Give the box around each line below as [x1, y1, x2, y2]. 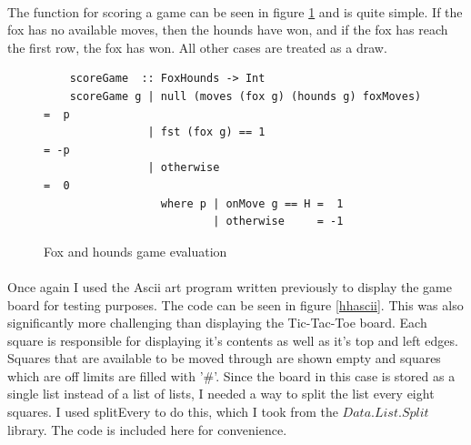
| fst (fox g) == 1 [147, 126, 266, 139]
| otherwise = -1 [213, 215, 344, 228]
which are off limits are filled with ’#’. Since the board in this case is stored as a [7, 366, 456, 385]
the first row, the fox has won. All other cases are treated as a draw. [7, 37, 387, 56]
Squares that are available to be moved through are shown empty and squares [7, 349, 441, 368]
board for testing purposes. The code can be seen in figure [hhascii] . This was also [7, 295, 464, 314]
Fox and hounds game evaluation [44, 241, 227, 260]
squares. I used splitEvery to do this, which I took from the [7, 402, 338, 421]
